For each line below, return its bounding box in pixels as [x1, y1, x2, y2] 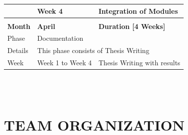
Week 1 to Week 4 [37, 57, 92, 68]
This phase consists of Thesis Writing [37, 45, 149, 55]
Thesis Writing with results [98, 57, 181, 68]
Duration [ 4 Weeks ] [98, 21, 165, 31]
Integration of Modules [98, 5, 178, 16]
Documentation [37, 33, 83, 43]
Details [7, 45, 28, 55]
